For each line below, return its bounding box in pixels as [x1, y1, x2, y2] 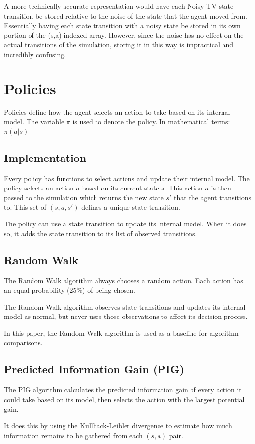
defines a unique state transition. [81, 202, 180, 212]
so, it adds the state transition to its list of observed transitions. [4, 228, 197, 238]
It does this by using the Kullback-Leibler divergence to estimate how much [4, 420, 232, 430]
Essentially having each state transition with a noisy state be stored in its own [4, 20, 241, 31]
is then [211, 183, 231, 193]
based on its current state [82, 183, 159, 193]
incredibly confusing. [4, 49, 66, 59]
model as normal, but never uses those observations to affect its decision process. [4, 311, 248, 321]
